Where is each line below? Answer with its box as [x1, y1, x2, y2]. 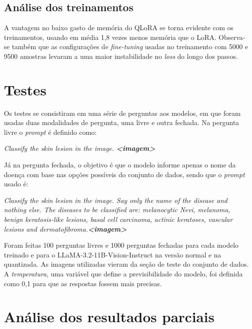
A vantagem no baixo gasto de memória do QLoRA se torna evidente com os [4, 22, 233, 33]
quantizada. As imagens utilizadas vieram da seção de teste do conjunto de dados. [4, 259, 249, 269]
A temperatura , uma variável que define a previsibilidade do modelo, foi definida [4, 269, 243, 279]
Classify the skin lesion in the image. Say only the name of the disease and [4, 195, 228, 205]
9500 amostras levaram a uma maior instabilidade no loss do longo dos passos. [4, 51, 238, 61]
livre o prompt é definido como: [4, 127, 97, 137]
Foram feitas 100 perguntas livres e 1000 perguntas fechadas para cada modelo [4, 240, 239, 250]
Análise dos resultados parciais [4, 307, 214, 327]
